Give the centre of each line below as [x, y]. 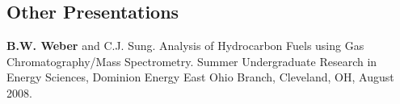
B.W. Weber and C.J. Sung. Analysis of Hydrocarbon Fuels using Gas [185, 46]
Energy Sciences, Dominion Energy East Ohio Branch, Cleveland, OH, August [200, 77]
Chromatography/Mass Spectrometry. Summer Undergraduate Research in [192, 61]
